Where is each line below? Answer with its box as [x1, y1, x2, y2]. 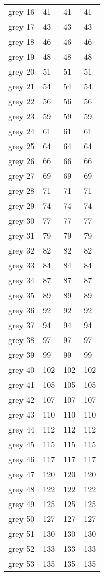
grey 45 [8, 438, 35, 450]
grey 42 [8, 393, 35, 405]
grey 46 [8, 453, 35, 465]
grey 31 [8, 229, 35, 241]
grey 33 [8, 259, 35, 271]
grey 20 [8, 65, 35, 77]
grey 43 [8, 408, 35, 420]
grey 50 [8, 513, 35, 525]
